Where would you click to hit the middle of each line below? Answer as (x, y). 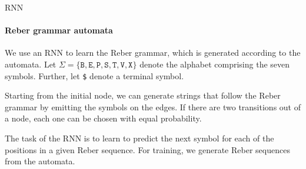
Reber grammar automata (59, 30)
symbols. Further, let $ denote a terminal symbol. (94, 75)
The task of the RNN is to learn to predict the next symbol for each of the (139, 138)
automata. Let (31, 64)
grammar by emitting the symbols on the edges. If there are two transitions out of (153, 107)
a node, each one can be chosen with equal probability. (103, 118)
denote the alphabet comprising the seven (215, 64)
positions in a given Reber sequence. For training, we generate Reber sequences (147, 149)
